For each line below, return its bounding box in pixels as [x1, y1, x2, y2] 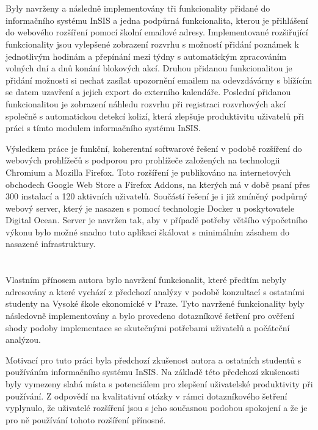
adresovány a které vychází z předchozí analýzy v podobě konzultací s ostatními [5, 285, 305, 298]
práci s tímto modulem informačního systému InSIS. [5, 121, 201, 134]
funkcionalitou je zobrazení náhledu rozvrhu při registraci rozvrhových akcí [5, 97, 286, 110]
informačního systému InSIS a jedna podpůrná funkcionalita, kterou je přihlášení [5, 13, 308, 26]
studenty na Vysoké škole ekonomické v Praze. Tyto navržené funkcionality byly [5, 297, 305, 310]
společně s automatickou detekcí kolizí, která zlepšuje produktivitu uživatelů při [5, 109, 304, 122]
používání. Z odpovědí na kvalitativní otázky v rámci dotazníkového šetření [5, 389, 287, 402]
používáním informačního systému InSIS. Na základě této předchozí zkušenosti [5, 365, 300, 378]
